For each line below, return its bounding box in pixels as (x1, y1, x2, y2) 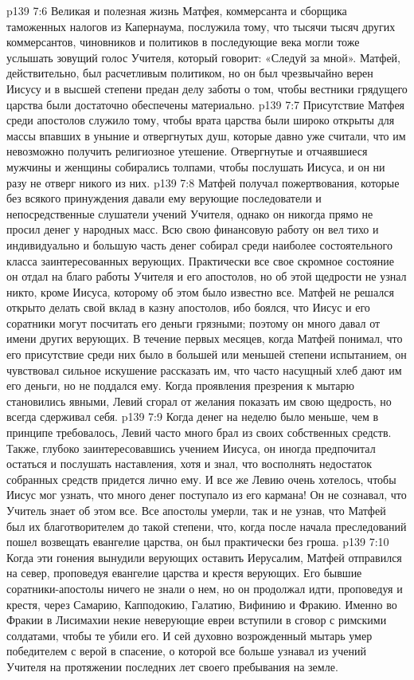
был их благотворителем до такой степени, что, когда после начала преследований (6, 517, 407, 534)
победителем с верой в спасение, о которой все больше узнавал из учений (6, 643, 366, 659)
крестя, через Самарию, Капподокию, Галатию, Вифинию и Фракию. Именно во (6, 595, 397, 612)
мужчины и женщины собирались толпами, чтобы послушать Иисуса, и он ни (6, 158, 385, 175)
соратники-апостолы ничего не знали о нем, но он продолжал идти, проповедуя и (6, 580, 403, 596)
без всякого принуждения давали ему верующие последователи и (6, 190, 322, 206)
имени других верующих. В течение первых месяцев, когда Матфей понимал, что (6, 330, 403, 347)
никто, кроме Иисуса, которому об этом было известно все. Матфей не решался (6, 283, 394, 300)
